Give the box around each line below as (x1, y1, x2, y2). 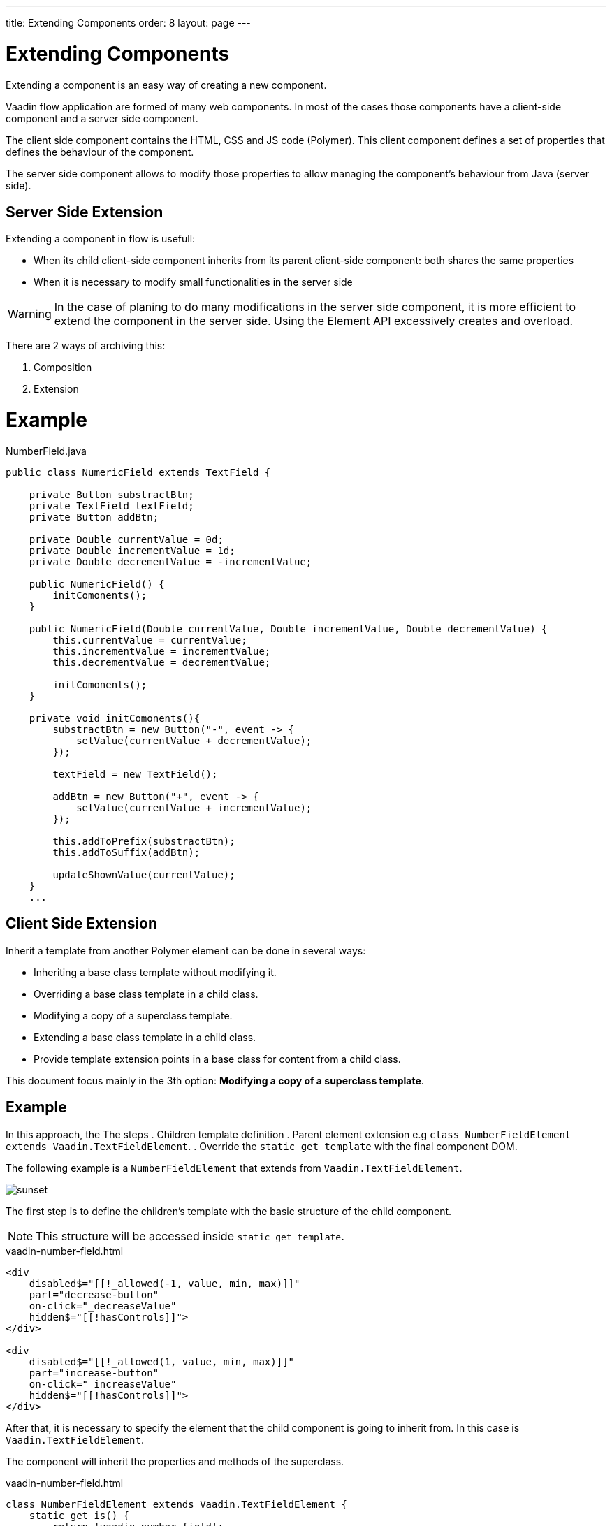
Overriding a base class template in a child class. (34, 987, 258, 1000)
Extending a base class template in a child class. (34, 1031, 256, 1043)
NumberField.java (6, 444, 87, 457)
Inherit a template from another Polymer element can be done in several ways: (6, 944, 366, 957)
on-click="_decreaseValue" (29, 1300, 177, 1311)
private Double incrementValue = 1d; (29, 544, 235, 556)
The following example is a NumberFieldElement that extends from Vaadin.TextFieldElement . (6, 1161, 462, 1174)
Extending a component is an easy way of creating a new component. (6, 78, 327, 91)
